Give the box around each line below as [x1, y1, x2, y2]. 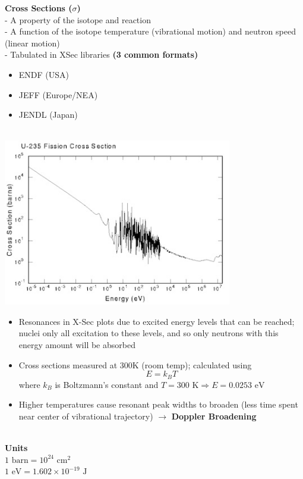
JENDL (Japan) [18, 108, 78, 121]
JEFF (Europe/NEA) [18, 88, 98, 101]
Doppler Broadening [171, 409, 257, 422]
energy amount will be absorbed [18, 339, 135, 351]
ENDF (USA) [18, 68, 70, 80]
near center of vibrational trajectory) [18, 409, 153, 422]
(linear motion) [5, 36, 60, 49]
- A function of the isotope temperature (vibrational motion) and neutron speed [5, 25, 296, 37]
